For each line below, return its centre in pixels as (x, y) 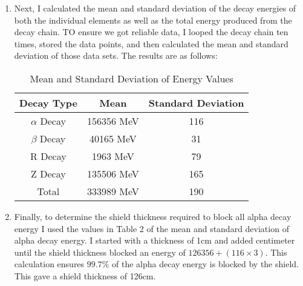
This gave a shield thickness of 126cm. (85, 275)
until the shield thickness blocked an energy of (100, 252)
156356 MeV (113, 121)
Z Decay (48, 173)
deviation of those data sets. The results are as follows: (116, 55)
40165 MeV (113, 138)
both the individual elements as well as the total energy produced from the (153, 20)
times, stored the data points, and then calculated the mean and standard (151, 43)
